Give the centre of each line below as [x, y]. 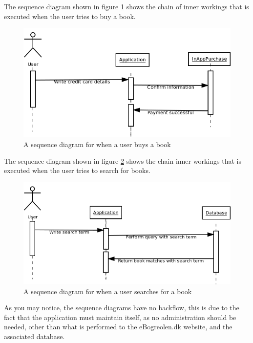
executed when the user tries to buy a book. [70, 16]
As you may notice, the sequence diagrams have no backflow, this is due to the [122, 308]
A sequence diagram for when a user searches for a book [108, 291]
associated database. [34, 336]
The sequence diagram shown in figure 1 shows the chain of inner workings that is [126, 6]
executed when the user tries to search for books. [77, 170]
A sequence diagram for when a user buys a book [97, 144]
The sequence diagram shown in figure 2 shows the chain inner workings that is [123, 161]
